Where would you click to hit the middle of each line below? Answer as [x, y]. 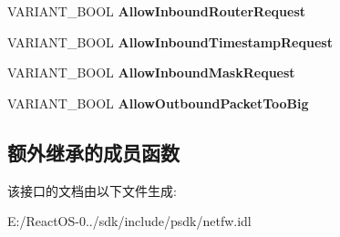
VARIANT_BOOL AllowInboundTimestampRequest [170, 41]
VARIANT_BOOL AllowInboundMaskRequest [151, 72]
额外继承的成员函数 [93, 152]
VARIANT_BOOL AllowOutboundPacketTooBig [158, 103]
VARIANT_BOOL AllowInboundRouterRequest [156, 11]
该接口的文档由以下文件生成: [92, 190]
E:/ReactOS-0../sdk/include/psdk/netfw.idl [129, 221]
